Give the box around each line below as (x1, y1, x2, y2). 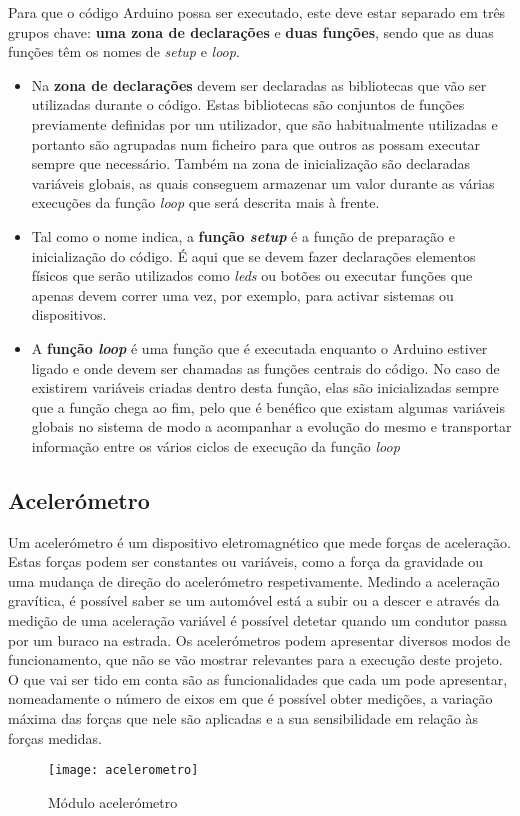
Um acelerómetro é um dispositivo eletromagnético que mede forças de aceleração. (8, 531, 511, 552)
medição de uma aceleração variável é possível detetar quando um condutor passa (8, 610, 507, 631)
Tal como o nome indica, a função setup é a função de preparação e (31, 225, 455, 246)
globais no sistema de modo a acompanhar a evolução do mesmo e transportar (31, 416, 512, 437)
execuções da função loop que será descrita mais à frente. (31, 192, 380, 213)
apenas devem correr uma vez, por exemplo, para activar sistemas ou (31, 284, 454, 305)
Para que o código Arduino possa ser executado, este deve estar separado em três (8, 2, 506, 22)
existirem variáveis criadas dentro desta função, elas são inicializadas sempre (31, 377, 499, 398)
